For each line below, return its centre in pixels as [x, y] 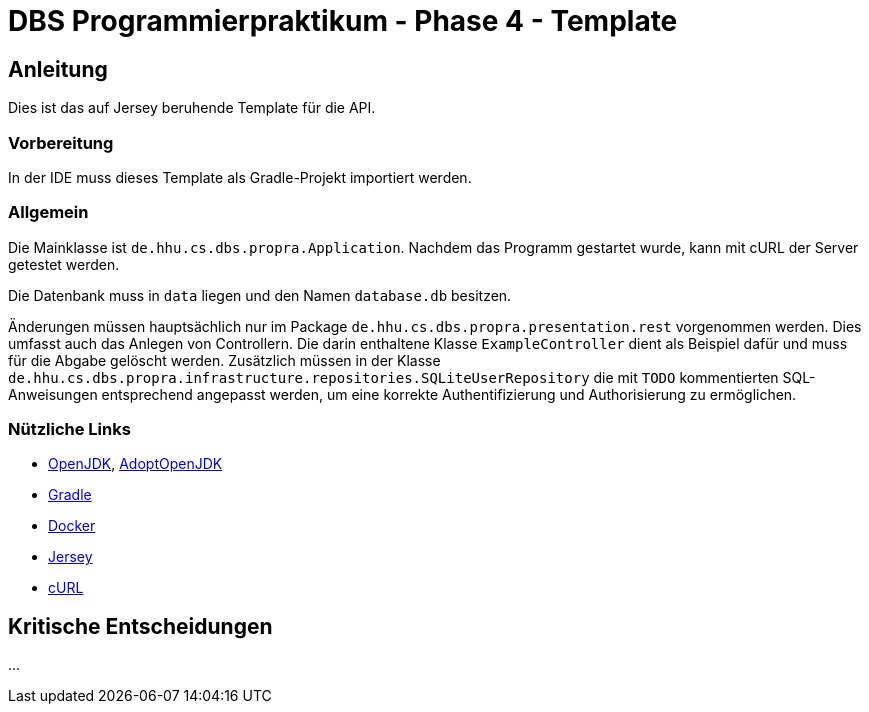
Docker [72, 526]
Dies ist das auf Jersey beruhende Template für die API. [192, 108]
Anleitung [58, 69]
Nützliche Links [69, 429]
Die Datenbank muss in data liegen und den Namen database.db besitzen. [260, 295]
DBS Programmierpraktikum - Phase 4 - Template [343, 21]
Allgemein [48, 212]
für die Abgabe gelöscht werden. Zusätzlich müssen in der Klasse [224, 360]
